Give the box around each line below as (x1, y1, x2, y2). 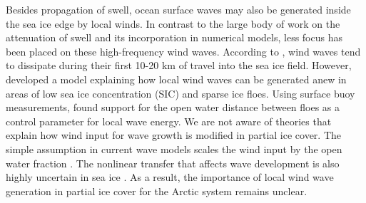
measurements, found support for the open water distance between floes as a (6, 100, 340, 115)
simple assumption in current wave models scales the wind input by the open (6, 141, 342, 156)
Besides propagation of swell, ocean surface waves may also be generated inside (6, 2, 351, 16)
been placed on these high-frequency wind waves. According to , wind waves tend (6, 43, 361, 58)
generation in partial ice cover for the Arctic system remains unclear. (6, 183, 307, 198)
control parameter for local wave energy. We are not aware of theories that (6, 113, 332, 128)
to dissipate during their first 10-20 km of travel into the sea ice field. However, (6, 58, 352, 73)
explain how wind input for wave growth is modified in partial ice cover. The (6, 127, 342, 142)
